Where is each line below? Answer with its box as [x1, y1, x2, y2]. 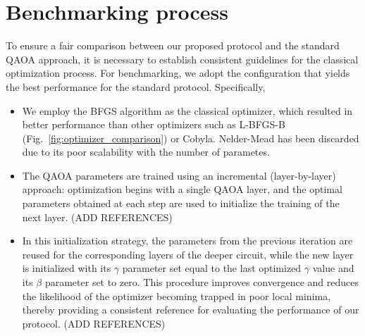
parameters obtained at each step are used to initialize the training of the [22, 196, 340, 211]
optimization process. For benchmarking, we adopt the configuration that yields [6, 66, 350, 80]
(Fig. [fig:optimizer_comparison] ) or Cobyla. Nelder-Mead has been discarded [22, 130, 359, 145]
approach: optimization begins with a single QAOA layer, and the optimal [22, 182, 342, 197]
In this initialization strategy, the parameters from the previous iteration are [22, 233, 353, 248]
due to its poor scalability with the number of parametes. [22, 144, 270, 159]
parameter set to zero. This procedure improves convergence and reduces [44, 275, 359, 290]
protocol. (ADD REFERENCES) [22, 316, 166, 330]
